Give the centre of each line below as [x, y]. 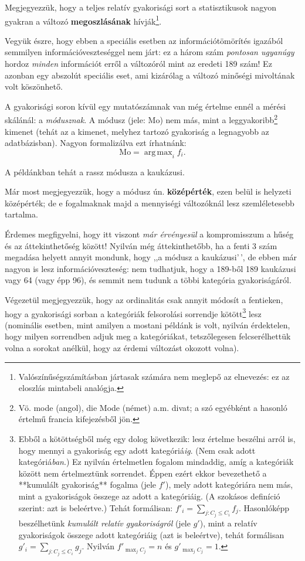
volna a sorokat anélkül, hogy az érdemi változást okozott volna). [122, 348]
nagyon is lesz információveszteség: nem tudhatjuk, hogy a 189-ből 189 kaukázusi [150, 268]
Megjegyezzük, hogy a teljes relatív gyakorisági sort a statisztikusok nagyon [140, 7]
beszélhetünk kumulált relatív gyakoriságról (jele [104, 523]
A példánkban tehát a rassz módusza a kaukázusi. [95, 171]
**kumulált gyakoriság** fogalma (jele [87, 484]
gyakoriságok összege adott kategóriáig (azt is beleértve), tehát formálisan [151, 534]
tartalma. [21, 214]
